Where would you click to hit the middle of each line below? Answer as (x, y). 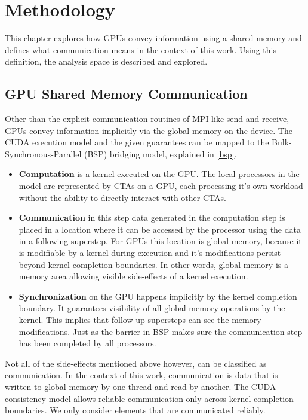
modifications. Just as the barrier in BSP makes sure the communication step (161, 331)
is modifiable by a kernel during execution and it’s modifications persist (150, 253)
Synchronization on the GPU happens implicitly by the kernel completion (158, 296)
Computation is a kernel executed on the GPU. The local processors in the (159, 174)
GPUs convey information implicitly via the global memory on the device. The (149, 130)
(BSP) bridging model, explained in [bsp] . (160, 153)
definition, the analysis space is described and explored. (106, 61)
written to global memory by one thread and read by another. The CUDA (141, 386)
